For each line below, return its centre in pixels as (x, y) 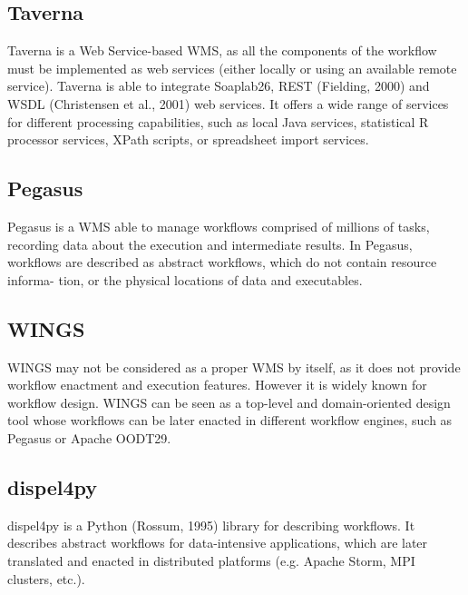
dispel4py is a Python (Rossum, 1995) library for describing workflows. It (211, 525)
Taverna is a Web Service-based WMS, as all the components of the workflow (222, 50)
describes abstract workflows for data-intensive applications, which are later (218, 543)
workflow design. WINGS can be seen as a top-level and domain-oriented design (229, 402)
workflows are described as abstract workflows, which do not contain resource (222, 262)
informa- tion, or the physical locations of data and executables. (185, 279)
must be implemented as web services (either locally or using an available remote (232, 68)
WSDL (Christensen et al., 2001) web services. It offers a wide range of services (228, 103)
